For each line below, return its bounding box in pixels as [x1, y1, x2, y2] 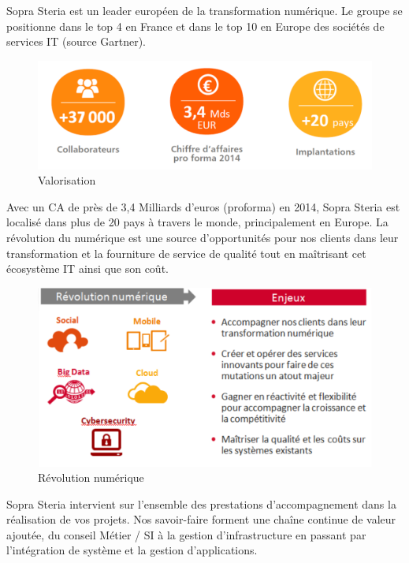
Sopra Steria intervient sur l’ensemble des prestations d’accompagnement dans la [6, 495, 396, 512]
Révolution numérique [38, 469, 144, 486]
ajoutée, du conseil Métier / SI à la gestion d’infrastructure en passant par [6, 526, 366, 542]
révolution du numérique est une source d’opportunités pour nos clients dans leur [6, 229, 399, 246]
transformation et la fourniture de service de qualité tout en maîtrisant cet [6, 244, 366, 261]
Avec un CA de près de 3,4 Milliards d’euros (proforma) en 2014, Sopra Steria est [6, 198, 400, 214]
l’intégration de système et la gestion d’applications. [6, 542, 258, 558]
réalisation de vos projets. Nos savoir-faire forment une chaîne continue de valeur [6, 511, 396, 528]
